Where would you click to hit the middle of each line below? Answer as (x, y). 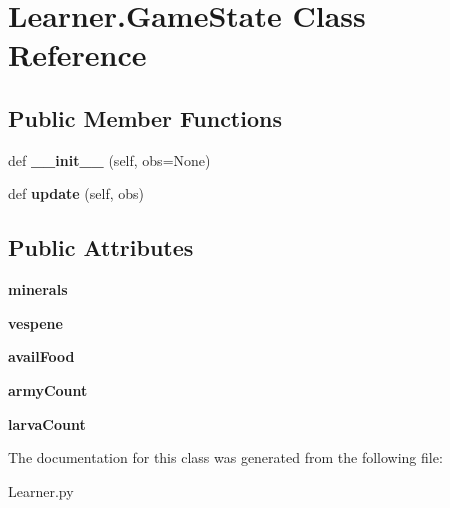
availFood (41, 356)
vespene (35, 322)
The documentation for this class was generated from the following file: (225, 457)
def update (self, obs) (76, 193)
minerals (38, 289)
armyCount (48, 389)
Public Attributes (101, 247)
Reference (77, 54)
